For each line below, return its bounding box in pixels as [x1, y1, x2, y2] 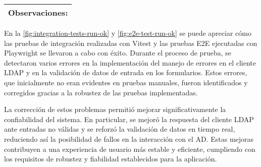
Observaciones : [8, 7, 68, 18]
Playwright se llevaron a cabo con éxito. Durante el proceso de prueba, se [4, 47, 231, 58]
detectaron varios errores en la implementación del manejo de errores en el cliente [4, 57, 256, 68]
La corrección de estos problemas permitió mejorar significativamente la [4, 104, 226, 115]
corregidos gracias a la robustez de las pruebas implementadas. [4, 87, 198, 97]
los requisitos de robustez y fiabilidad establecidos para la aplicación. [4, 153, 217, 164]
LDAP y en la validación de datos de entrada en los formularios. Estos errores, [4, 67, 247, 78]
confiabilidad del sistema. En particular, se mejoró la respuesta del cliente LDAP [4, 114, 254, 124]
